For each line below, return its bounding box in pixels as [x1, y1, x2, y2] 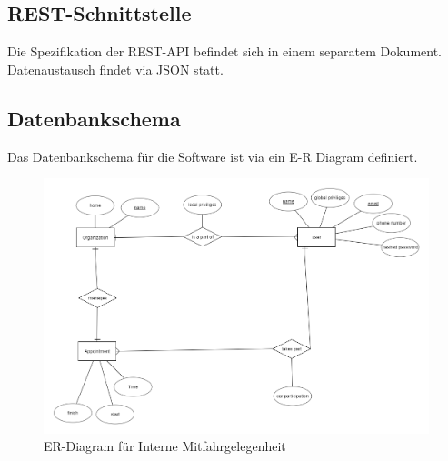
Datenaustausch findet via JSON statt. [7, 59, 224, 78]
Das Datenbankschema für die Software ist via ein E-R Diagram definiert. [7, 146, 418, 165]
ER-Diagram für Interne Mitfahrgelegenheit [44, 436, 286, 456]
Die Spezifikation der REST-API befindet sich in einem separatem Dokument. [7, 42, 442, 61]
